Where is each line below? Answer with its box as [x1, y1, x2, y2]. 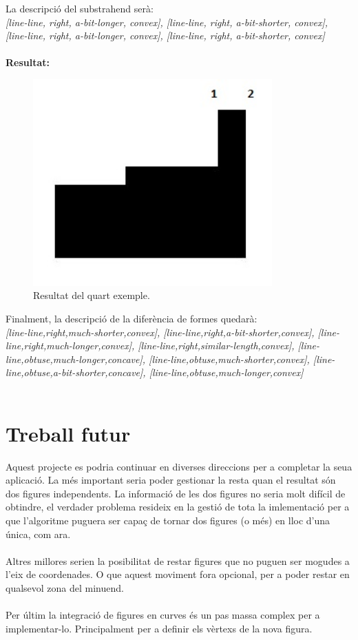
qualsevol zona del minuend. [6, 581, 124, 595]
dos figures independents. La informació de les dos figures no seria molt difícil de [6, 486, 346, 500]
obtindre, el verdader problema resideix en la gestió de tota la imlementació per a [6, 499, 350, 514]
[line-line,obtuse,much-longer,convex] [149, 365, 304, 380]
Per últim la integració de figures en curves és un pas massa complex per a [6, 608, 320, 622]
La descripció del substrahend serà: [6, 1, 154, 15]
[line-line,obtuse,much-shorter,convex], [149, 351, 310, 366]
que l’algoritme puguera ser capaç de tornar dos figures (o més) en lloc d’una [6, 513, 330, 528]
